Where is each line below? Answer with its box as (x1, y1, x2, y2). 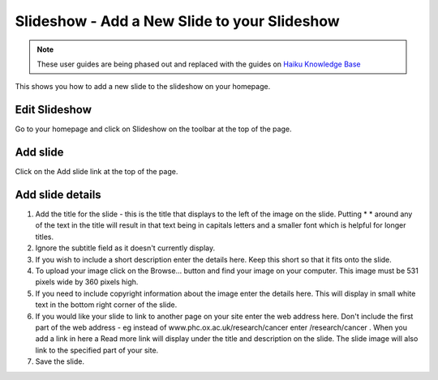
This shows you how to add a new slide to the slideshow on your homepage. (15, 82, 271, 92)
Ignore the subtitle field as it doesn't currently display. (35, 243, 215, 253)
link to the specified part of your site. (35, 345, 159, 355)
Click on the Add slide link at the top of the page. (15, 167, 178, 177)
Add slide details (15, 187, 101, 202)
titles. (35, 232, 54, 241)
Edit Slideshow (15, 103, 92, 117)
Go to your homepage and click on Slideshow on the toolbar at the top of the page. (15, 124, 292, 134)
